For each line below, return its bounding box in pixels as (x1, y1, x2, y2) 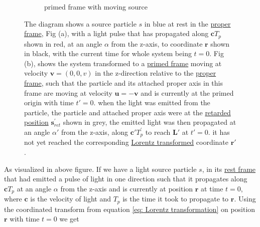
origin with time (24, 97, 74, 108)
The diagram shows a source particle (24, 18, 137, 29)
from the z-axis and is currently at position (60, 183, 193, 193)
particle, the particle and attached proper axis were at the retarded (24, 107, 231, 117)
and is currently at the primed (141, 87, 234, 98)
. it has (208, 126, 230, 137)
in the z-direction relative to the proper (95, 68, 216, 78)
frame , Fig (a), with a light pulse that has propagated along (24, 28, 209, 39)
